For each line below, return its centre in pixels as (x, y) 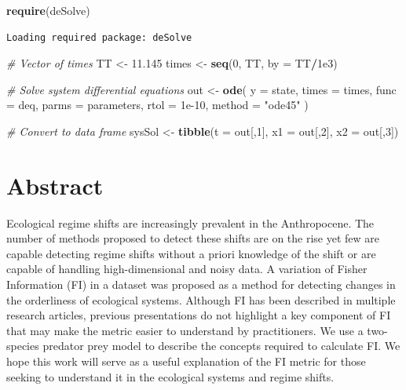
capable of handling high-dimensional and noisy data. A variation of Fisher (187, 269)
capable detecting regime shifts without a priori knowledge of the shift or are (191, 253)
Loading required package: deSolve (99, 37)
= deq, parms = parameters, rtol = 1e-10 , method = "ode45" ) (157, 105)
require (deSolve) (48, 10)
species (23, 346)
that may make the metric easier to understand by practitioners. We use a (185, 330)
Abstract (55, 185)
